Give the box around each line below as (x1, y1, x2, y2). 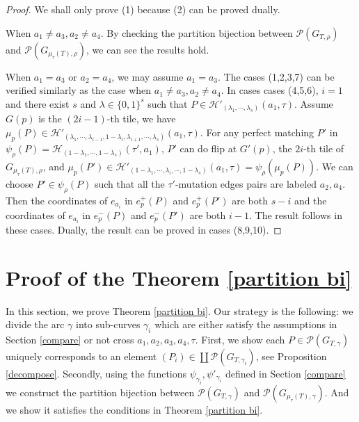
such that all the (94, 176, 165, 190)
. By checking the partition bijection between (100, 25, 293, 40)
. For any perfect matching (200, 124, 314, 139)
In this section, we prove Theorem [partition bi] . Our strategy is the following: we (6, 303, 353, 318)
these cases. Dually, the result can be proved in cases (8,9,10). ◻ (6, 222, 282, 236)
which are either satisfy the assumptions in (154, 317, 337, 332)
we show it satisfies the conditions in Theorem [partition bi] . (6, 402, 263, 416)
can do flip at (179, 141, 237, 156)
